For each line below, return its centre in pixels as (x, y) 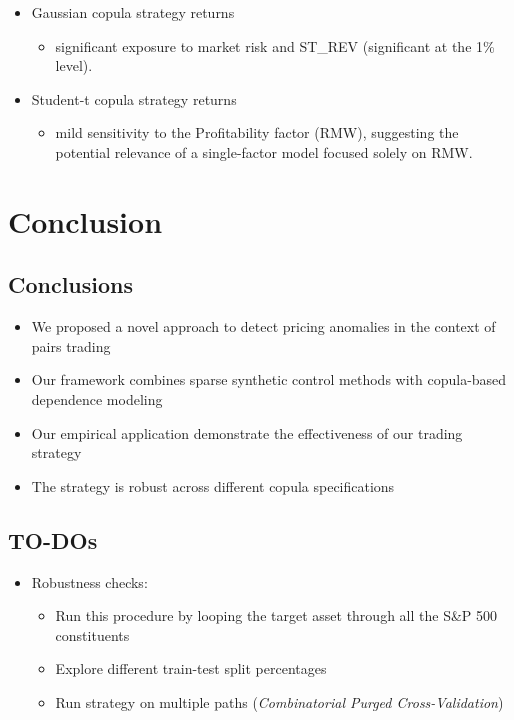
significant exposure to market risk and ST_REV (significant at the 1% (275, 45)
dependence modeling (97, 398)
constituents (92, 634)
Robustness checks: (89, 581)
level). (74, 65)
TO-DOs (53, 539)
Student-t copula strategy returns (134, 98)
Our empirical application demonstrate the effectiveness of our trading (247, 432)
